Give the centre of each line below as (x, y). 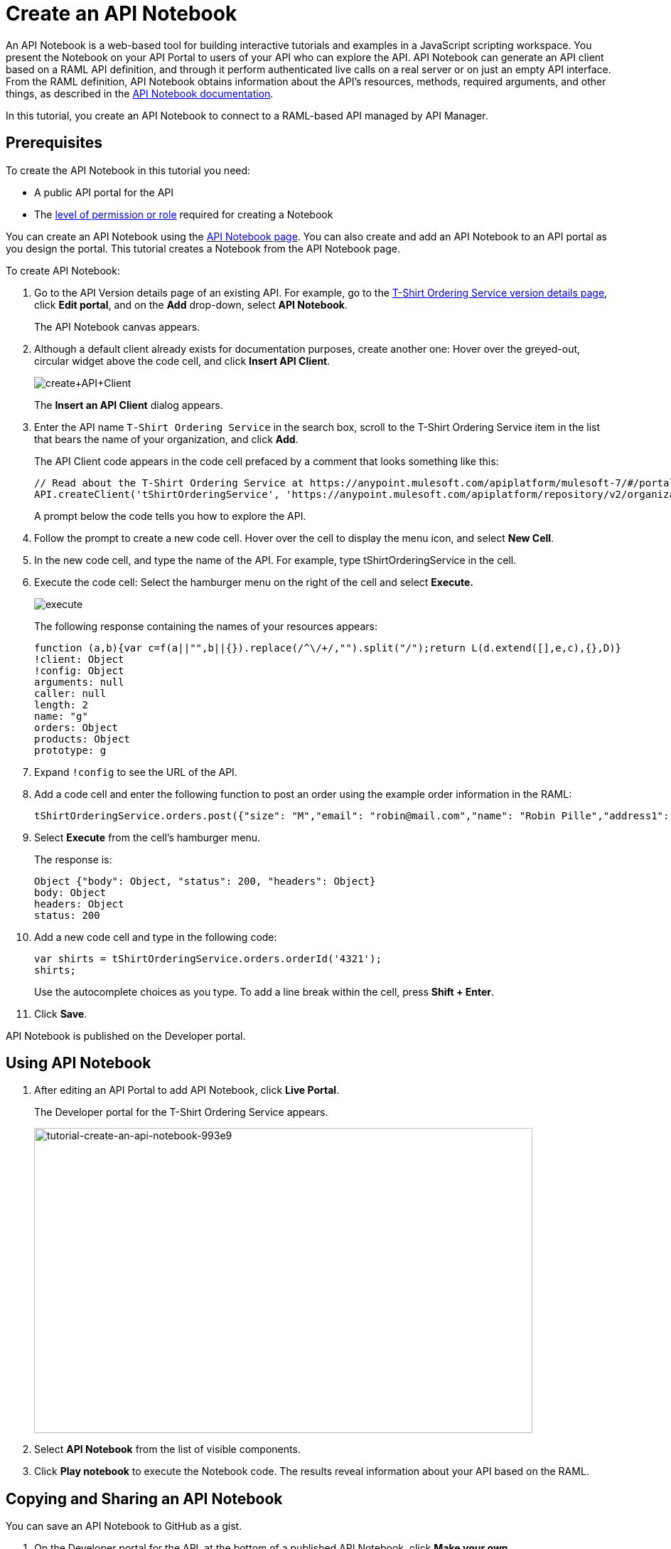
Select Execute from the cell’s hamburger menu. (147, 837)
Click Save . (61, 1013)
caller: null (70, 693)
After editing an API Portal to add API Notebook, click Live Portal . (187, 1090)
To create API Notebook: (63, 270)
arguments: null (79, 682)
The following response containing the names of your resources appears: (206, 626)
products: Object (82, 739)
